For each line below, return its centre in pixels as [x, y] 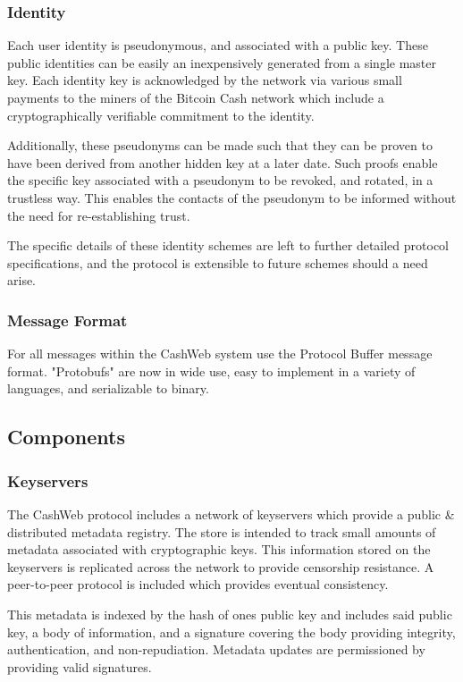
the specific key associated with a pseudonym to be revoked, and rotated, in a [220, 180]
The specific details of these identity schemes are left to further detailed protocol [228, 245]
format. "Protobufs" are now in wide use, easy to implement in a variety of [211, 370]
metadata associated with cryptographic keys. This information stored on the [219, 549]
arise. [22, 280]
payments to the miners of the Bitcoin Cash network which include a [196, 97]
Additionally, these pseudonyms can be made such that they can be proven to [220, 145]
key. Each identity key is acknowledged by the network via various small [205, 80]
